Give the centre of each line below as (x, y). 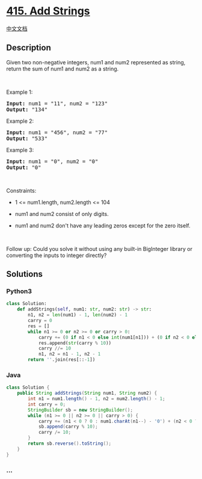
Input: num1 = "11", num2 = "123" (57, 103)
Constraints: (21, 190)
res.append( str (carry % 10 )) (75, 343)
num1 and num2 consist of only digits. (62, 214)
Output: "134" (27, 109)
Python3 (19, 291)
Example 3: (20, 150)
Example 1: (20, 92)
